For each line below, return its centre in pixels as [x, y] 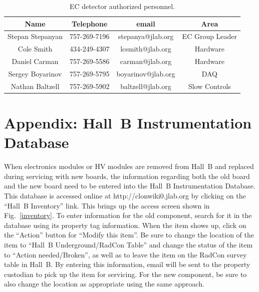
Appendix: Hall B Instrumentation [128, 123]
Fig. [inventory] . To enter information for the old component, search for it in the [128, 215]
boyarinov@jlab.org [146, 73]
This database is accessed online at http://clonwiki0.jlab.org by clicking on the [125, 195]
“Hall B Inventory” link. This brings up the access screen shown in [107, 205]
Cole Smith [35, 49]
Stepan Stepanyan [35, 36]
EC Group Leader [210, 36]
